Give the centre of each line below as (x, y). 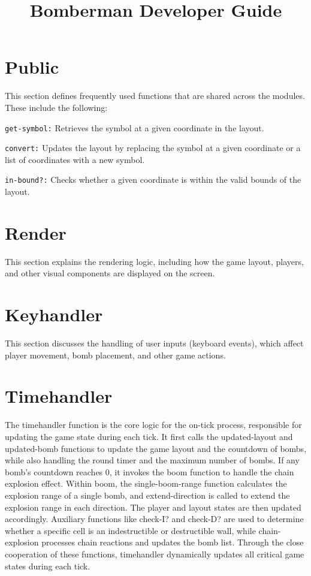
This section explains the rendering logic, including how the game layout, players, (154, 261)
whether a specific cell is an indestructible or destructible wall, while (130, 530)
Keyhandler (54, 314)
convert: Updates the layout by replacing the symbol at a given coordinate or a (153, 148)
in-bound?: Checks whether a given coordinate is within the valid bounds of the (153, 180)
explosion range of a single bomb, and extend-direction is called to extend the (147, 495)
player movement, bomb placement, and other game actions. (115, 355)
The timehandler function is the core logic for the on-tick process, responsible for (153, 425)
